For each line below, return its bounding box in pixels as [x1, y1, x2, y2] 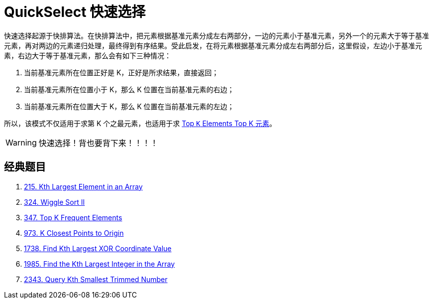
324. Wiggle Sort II [24, 197, 85, 206]
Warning [5, 137, 37, 148]
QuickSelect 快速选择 [4, 3, 146, 20]
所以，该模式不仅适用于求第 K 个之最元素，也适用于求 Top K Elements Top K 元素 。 [4, 119, 277, 128]
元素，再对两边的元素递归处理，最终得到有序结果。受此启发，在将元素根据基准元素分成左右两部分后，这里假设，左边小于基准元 [4, 41, 422, 50]
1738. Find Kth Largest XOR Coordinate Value [24, 244, 172, 253]
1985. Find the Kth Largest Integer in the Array [24, 259, 175, 268]
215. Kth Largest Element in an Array [24, 182, 143, 191]
